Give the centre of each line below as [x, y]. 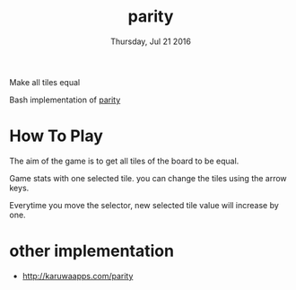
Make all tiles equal [45, 82]
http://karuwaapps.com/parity [78, 276]
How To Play [56, 136]
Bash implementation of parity [65, 100]
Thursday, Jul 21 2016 [151, 41]
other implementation [92, 251]
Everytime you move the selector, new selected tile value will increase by [144, 205]
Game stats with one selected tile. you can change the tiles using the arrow [148, 178]
